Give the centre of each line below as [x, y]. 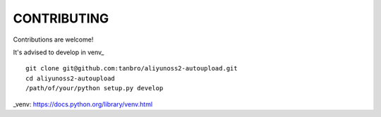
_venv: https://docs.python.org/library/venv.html [83, 104]
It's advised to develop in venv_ [59, 52]
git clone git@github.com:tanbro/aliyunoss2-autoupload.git [132, 68]
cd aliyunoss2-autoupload [71, 78]
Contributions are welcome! [53, 39]
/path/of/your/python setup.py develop [95, 88]
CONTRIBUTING [61, 18]
